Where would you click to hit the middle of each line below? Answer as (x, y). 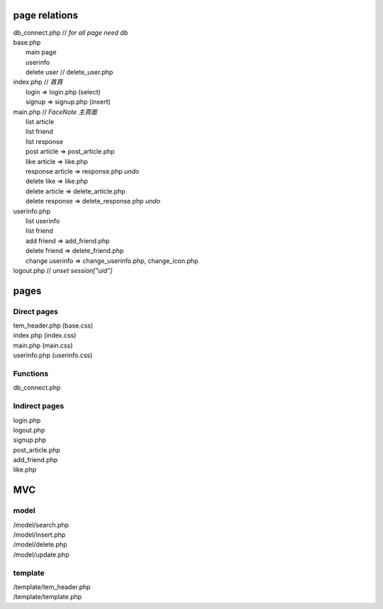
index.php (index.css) (45, 335)
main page (41, 52)
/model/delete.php (40, 544)
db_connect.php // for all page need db (71, 33)
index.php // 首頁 (38, 82)
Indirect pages (39, 406)
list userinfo (43, 220)
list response (45, 141)
